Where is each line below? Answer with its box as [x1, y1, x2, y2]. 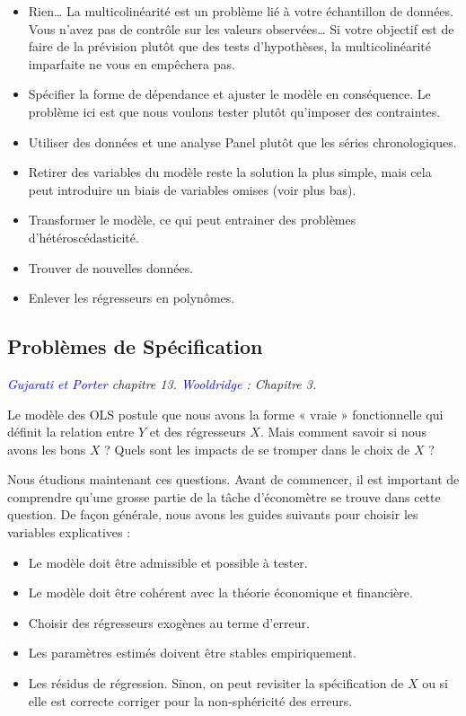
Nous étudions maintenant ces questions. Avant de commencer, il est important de [7, 470, 460, 489]
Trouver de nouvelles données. [28, 258, 194, 277]
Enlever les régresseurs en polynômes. [28, 288, 235, 307]
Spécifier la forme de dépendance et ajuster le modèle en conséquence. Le [28, 84, 431, 103]
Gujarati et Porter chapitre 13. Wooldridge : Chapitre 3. [7, 374, 317, 393]
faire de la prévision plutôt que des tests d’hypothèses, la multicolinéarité [28, 37, 431, 56]
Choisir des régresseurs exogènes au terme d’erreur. [28, 613, 310, 632]
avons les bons [7, 439, 86, 458]
